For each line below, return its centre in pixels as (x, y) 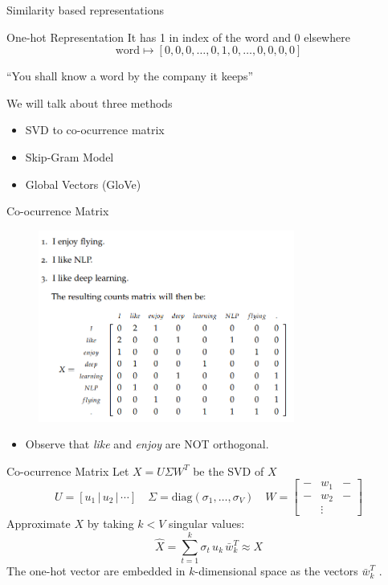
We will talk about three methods (90, 102)
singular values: (207, 524)
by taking (110, 524)
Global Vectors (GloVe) (83, 184)
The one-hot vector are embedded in (96, 571)
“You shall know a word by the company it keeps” (130, 76)
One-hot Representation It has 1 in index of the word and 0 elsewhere (178, 37)
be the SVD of (229, 470)
